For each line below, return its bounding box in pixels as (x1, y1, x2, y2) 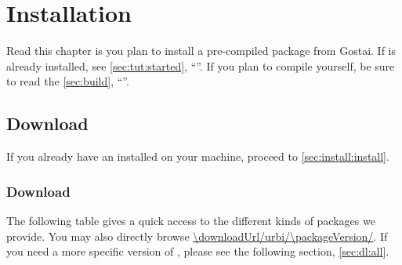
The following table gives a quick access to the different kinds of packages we (6, 212, 375, 228)
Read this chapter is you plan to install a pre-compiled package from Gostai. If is (6, 42, 396, 59)
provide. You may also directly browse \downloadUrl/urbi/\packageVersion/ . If (6, 227, 388, 244)
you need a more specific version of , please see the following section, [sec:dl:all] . (6, 243, 389, 260)
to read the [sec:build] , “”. (6, 73, 129, 89)
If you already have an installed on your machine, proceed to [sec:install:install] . (6, 148, 389, 165)
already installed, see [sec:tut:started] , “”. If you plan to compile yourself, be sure (6, 57, 395, 74)
